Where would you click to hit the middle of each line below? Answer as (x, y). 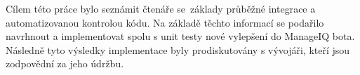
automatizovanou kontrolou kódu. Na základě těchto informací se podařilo (165, 22)
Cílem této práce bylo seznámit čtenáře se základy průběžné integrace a (161, 8)
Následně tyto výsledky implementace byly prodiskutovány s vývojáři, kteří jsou (178, 49)
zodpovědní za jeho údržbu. (65, 63)
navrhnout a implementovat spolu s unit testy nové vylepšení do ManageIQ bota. (180, 36)
